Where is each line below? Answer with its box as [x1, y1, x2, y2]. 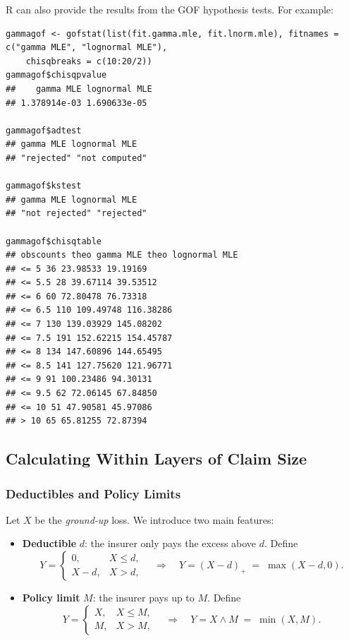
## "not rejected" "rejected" [6, 208, 147, 219]
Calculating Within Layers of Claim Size [6, 448, 307, 469]
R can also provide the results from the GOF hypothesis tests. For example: [6, 2, 333, 16]
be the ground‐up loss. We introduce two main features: [35, 512, 274, 527]
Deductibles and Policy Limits [6, 484, 181, 502]
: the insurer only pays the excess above [85, 536, 257, 551]
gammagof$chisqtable [6, 236, 102, 246]
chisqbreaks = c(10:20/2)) [25, 56, 152, 66]
